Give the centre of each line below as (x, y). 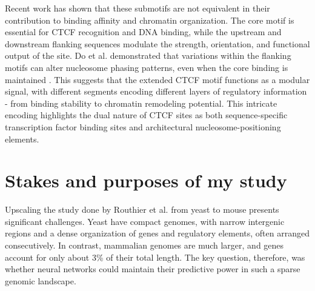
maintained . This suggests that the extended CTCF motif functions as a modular (157, 79)
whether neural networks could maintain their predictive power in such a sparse (153, 269)
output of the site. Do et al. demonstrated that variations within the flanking (148, 55)
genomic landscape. (41, 280)
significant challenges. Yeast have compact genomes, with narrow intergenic (145, 221)
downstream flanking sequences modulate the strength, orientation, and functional (157, 43)
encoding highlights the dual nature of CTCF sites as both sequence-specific (146, 115)
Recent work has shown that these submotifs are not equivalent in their (138, 8)
